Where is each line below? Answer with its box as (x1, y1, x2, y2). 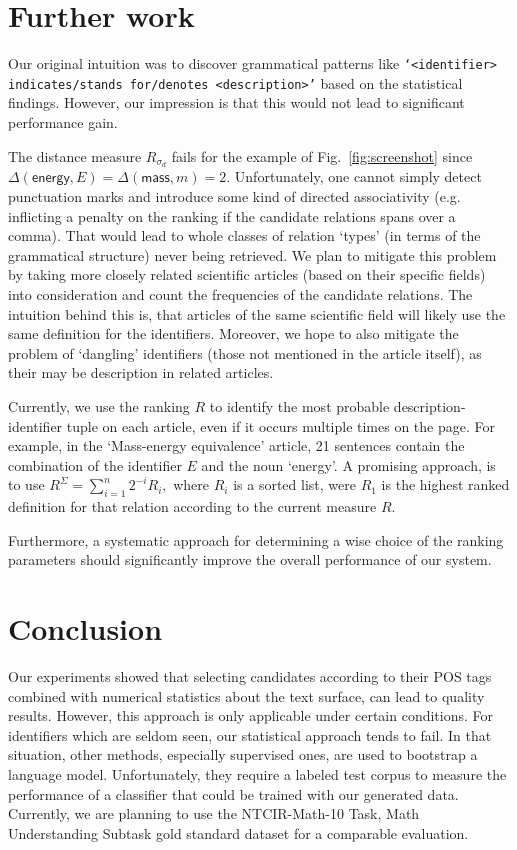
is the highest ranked (381, 474, 510, 495)
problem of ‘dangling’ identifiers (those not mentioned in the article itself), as (8, 342, 482, 363)
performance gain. (8, 112, 118, 133)
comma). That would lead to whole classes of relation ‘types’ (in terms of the (8, 225, 481, 246)
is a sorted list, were (233, 474, 356, 495)
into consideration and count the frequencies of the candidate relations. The (8, 284, 473, 305)
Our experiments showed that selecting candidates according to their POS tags (8, 666, 492, 687)
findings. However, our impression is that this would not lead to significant (8, 92, 465, 113)
